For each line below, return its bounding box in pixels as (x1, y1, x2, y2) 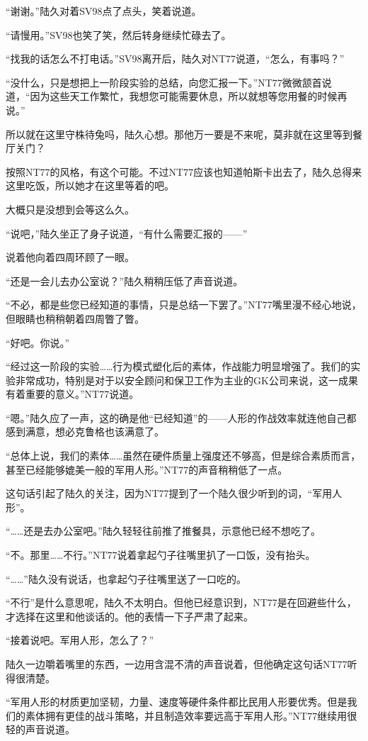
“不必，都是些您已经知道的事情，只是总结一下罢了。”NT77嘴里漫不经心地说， (6, 297, 362, 312)
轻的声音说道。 (6, 722, 75, 737)
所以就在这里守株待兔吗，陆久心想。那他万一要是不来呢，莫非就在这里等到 (6, 126, 352, 141)
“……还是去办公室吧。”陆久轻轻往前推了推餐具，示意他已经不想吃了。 (6, 523, 321, 538)
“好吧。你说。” (6, 335, 70, 350)
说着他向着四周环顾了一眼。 (6, 250, 134, 264)
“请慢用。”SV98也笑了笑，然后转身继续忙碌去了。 (6, 27, 231, 42)
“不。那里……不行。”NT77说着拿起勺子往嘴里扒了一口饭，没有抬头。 (6, 547, 316, 562)
